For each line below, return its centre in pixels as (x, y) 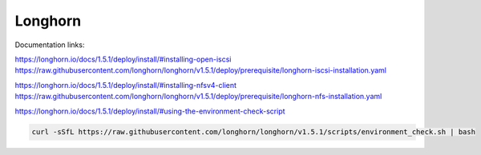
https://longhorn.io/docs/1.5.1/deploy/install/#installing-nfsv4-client (125, 85)
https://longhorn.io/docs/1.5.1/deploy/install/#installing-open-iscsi (123, 59)
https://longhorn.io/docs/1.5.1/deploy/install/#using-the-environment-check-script (150, 111)
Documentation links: (50, 45)
